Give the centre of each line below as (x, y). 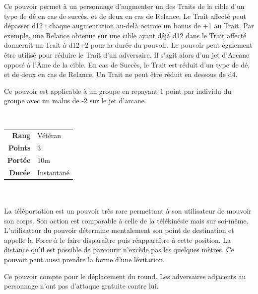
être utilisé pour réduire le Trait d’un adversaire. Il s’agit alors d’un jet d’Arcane (127, 54)
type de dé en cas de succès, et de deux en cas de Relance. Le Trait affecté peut (125, 16)
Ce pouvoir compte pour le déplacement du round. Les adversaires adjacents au (125, 276)
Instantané (53, 172)
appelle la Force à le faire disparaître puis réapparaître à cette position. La (118, 240)
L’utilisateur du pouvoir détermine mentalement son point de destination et (119, 230)
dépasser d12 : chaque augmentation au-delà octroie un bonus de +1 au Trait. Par (129, 26)
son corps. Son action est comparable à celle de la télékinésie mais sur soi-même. (126, 220)
